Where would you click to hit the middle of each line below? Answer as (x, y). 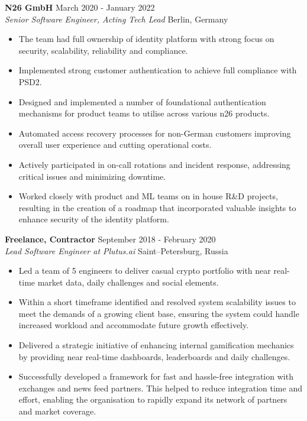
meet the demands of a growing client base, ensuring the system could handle (159, 313)
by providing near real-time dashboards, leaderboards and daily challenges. (154, 356)
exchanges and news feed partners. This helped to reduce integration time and (160, 388)
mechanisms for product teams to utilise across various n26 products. (144, 113)
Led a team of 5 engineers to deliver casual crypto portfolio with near (145, 271)
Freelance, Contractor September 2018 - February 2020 (110, 239)
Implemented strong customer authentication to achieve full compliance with (158, 70)
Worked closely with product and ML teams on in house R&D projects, (148, 196)
